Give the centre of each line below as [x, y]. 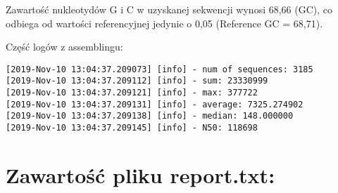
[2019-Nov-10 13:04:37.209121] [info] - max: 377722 [132, 93]
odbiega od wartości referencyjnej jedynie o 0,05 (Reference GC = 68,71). [164, 23]
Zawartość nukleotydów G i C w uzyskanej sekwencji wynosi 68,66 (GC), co [169, 9]
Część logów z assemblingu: [64, 47]
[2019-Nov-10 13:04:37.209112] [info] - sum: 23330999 [137, 81]
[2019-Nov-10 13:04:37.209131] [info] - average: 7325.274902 [155, 104]
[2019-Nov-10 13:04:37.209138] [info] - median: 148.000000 [150, 116]
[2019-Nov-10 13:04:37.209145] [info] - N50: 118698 [132, 128]
